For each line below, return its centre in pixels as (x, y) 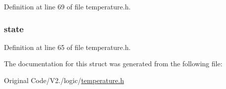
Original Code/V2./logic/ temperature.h (64, 80)
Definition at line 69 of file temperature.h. (67, 6)
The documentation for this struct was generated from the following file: (113, 64)
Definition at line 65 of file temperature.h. (67, 47)
